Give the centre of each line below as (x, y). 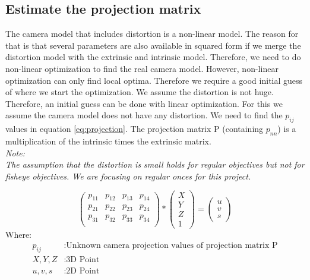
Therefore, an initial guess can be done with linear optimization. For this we (144, 103)
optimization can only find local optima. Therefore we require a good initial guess (154, 80)
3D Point (83, 259)
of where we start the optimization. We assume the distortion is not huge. (140, 92)
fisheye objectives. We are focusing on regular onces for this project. (128, 176)
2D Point (83, 271)
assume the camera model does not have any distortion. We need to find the (144, 115)
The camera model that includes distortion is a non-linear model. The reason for (152, 34)
